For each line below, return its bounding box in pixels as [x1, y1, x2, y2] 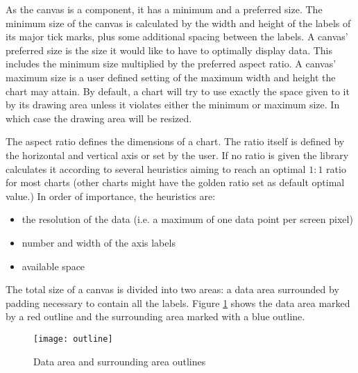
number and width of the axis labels [22, 235, 176, 249]
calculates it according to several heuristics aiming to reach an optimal [6, 161, 306, 176]
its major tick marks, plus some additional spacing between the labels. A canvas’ [6, 29, 348, 44]
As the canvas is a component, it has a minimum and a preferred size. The [6, 2, 323, 16]
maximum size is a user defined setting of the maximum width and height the [6, 69, 336, 84]
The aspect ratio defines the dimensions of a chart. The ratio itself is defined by [6, 134, 345, 149]
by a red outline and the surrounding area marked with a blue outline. [6, 309, 305, 324]
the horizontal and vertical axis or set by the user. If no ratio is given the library [6, 147, 349, 162]
